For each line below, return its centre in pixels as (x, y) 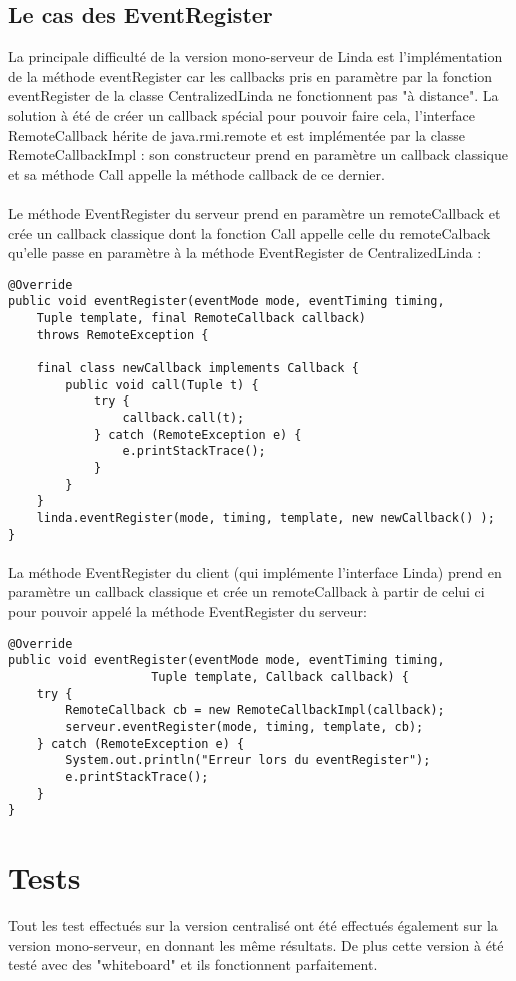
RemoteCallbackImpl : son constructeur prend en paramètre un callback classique (258, 154)
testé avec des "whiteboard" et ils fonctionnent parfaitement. (193, 964)
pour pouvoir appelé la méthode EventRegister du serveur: (187, 611)
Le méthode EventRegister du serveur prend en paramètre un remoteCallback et (254, 212)
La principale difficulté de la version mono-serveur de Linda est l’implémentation (255, 56)
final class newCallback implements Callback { (197, 368)
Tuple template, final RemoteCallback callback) (201, 318)
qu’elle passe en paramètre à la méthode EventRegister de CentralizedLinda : (245, 252)
